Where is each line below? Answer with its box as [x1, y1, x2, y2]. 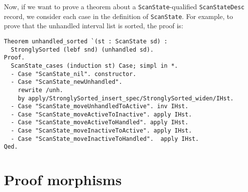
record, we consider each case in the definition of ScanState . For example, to [4, 11, 233, 21]
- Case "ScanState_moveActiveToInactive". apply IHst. [11, 111, 192, 118]
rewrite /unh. [18, 86, 63, 94]
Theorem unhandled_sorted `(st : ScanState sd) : [4, 38, 168, 45]
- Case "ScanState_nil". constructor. [11, 70, 137, 77]
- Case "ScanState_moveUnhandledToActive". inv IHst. [11, 103, 189, 110]
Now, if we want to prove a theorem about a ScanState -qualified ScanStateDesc [4, 1, 245, 11]
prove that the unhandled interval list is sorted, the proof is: [4, 20, 183, 31]
